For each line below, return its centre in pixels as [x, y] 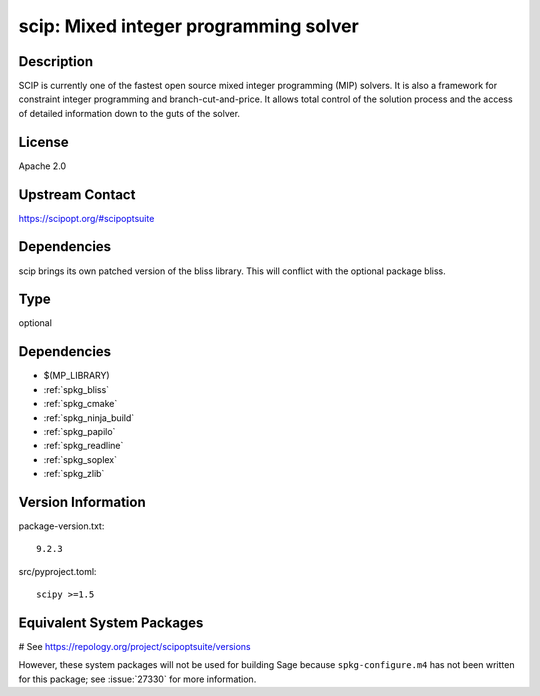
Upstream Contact [77, 194]
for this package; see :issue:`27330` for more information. [137, 679]
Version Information [82, 501]
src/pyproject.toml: [57, 571]
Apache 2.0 [42, 166]
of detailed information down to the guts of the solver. [129, 113]
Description [56, 61]
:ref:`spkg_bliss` [76, 389]
